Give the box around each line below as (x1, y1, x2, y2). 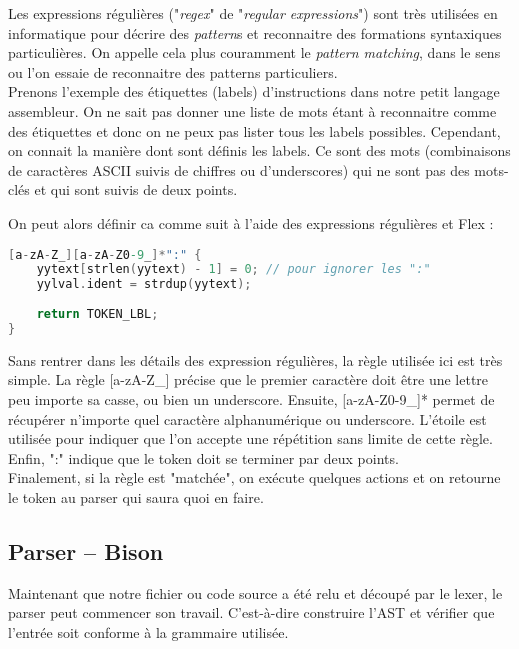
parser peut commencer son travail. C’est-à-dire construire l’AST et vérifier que (8, 602, 495, 623)
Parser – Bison (8, 535, 164, 566)
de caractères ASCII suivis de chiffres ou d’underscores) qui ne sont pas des (8, 159, 470, 180)
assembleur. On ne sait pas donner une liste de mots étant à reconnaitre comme (8, 100, 497, 121)
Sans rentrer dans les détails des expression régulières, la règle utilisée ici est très (8, 349, 503, 370)
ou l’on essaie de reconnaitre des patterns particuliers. (8, 61, 338, 82)
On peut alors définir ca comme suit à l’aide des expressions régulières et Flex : (8, 212, 494, 233)
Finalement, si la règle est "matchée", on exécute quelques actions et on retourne (8, 467, 501, 488)
